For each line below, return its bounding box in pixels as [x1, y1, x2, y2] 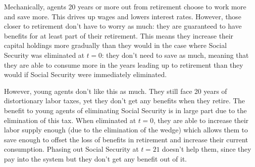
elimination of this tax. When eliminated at [4, 115, 136, 125]
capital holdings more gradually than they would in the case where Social [4, 40, 227, 50]
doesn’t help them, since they [162, 144, 252, 154]
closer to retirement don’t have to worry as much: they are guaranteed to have [4, 21, 242, 31]
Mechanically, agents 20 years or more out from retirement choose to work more [4, 1, 247, 11]
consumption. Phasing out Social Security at [4, 144, 139, 154]
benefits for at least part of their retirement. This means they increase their [4, 30, 234, 41]
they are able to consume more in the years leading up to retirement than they [4, 59, 243, 70]
